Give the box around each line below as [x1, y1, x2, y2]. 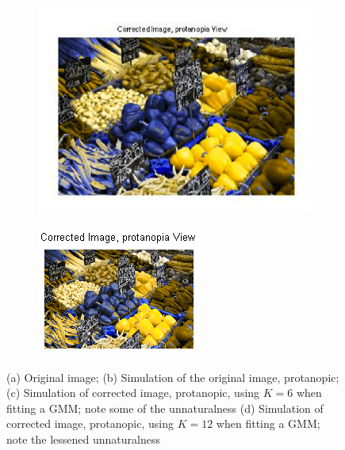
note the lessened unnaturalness [6, 431, 161, 447]
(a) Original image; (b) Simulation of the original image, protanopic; [6, 368, 339, 385]
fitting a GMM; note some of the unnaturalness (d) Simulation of [6, 399, 324, 416]
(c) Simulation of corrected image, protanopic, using [6, 384, 260, 401]
